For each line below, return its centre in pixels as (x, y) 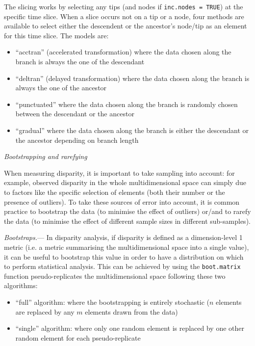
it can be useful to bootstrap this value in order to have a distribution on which (124, 256)
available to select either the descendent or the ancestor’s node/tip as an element (126, 26)
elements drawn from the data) (131, 311)
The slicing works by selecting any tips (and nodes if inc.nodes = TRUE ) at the (124, 6)
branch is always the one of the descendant (80, 62)
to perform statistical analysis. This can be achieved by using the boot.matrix (122, 266)
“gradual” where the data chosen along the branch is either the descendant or (132, 130)
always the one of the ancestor (61, 88)
